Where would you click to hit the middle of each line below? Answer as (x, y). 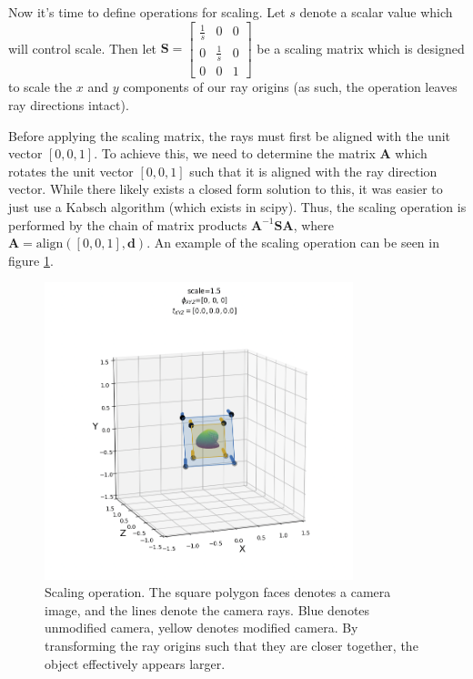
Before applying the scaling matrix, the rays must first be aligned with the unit (230, 135)
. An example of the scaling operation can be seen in (293, 243)
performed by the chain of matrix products (128, 224)
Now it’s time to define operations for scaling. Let (147, 12)
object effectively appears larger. (135, 663)
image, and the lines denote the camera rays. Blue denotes (207, 609)
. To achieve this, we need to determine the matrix (235, 153)
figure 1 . (31, 260)
